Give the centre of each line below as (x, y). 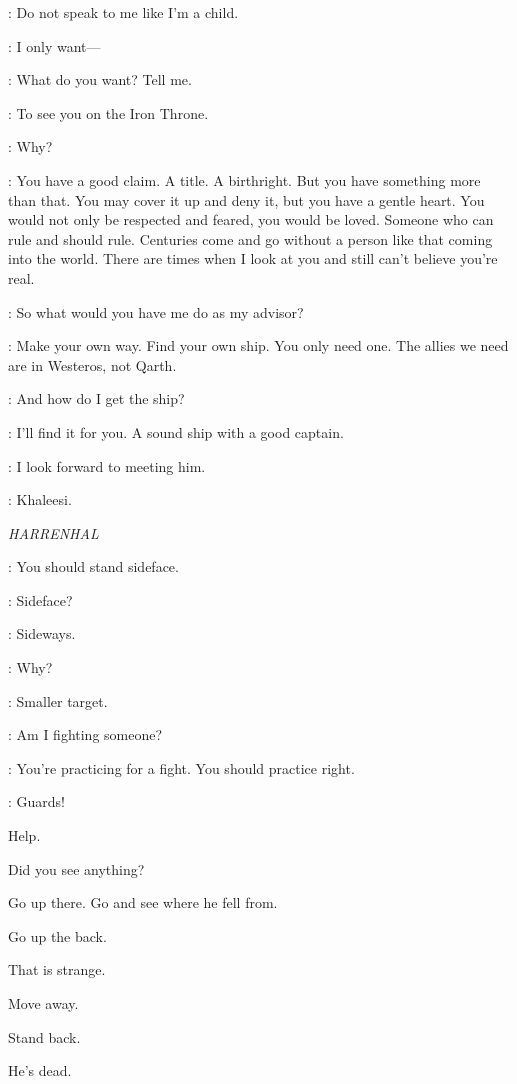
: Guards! (37, 801)
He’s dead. (40, 1070)
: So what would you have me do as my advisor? (156, 311)
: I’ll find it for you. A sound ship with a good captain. (176, 431)
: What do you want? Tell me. (100, 79)
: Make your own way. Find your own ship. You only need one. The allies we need (258, 345)
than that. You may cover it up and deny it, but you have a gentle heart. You (246, 199)
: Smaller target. (58, 700)
